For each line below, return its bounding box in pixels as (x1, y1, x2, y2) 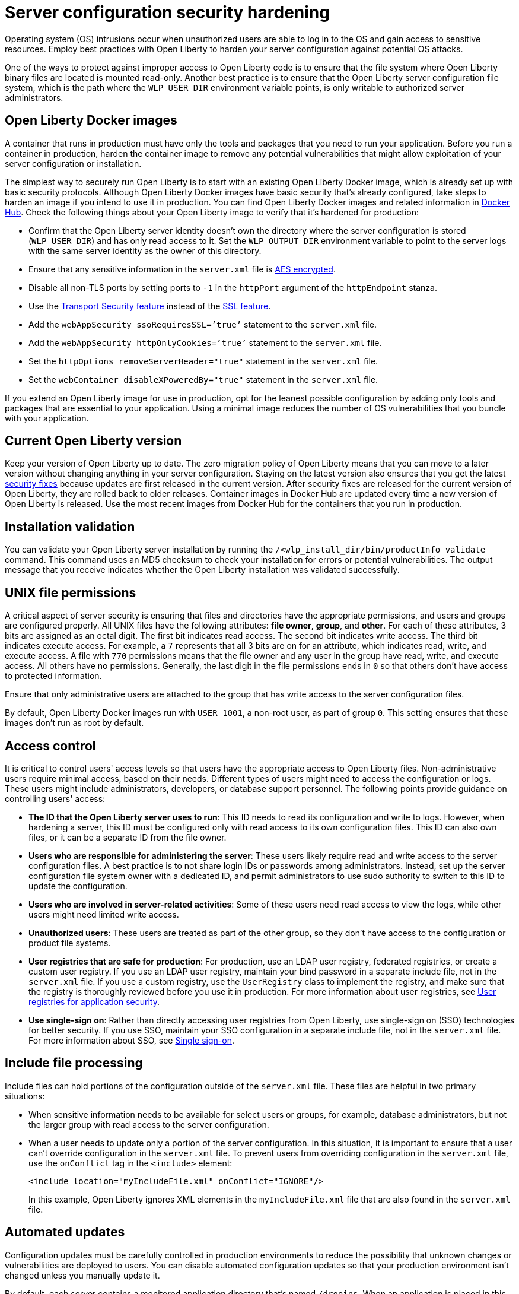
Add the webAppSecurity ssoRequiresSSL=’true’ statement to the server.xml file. (28, 319, 377, 329)
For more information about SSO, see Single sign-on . (28, 1035, 234, 1045)
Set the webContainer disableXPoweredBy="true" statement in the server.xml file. (28, 374, 378, 385)
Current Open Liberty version (5, 433, 182, 449)
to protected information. (5, 671, 102, 681)
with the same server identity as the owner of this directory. (28, 245, 262, 256)
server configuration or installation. (5, 158, 142, 169)
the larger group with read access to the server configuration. (28, 1119, 269, 1130)
